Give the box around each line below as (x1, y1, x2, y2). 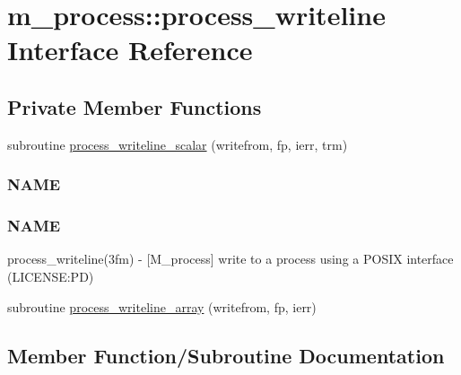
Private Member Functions (7, 92, 262, 120)
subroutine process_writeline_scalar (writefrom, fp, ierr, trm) (7, 135, 348, 153)
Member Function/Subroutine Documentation (7, 341, 445, 369)
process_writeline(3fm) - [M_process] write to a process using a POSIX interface (7, 249, 454, 268)
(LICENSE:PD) (7, 267, 94, 286)
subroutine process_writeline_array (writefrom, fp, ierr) (7, 297, 317, 316)
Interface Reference (7, 31, 253, 68)
